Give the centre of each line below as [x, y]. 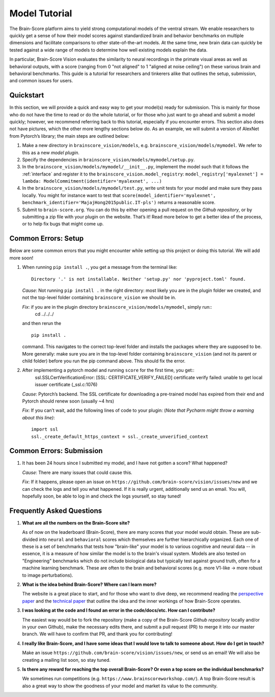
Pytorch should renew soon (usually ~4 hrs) [68, 401]
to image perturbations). [48, 575]
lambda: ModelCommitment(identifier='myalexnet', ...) [92, 181]
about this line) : [39, 417]
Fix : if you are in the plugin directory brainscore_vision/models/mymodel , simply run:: [117, 307]
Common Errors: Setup [47, 239]
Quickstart [27, 95]
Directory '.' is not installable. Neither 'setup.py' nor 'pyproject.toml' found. [139, 279]
